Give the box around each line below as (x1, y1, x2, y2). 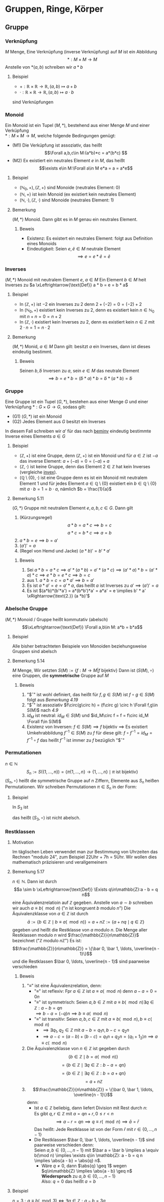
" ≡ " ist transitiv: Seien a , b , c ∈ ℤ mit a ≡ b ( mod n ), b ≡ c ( (34, 1016, 152, 1022)
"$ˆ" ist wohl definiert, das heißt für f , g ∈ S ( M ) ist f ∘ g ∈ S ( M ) (26, 691, 155, 697)
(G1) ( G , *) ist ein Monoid (12, 413, 62, 420)
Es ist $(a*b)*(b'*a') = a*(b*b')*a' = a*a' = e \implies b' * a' (26, 588, 146, 594)
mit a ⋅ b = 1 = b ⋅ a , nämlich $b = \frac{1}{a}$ (19, 486, 112, 492)
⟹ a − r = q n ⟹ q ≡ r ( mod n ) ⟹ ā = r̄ (56, 1119, 140, 1125)
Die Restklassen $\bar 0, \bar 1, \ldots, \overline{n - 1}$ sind (34, 1136, 155, 1143)
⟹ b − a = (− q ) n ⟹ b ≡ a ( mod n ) (35, 1011, 109, 1017)
